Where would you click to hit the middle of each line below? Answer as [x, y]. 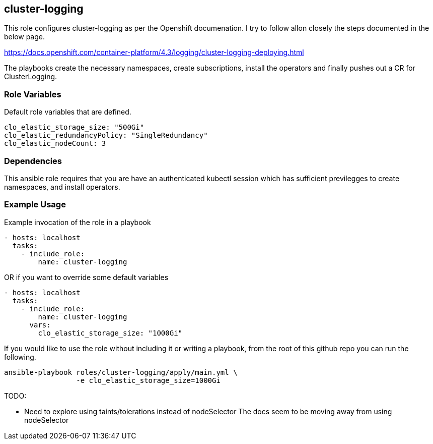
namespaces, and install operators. [62, 187]
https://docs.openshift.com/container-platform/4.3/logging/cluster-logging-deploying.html [154, 52]
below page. [25, 37]
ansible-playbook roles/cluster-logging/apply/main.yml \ [121, 372]
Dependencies [33, 161]
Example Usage [35, 205]
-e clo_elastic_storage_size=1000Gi [148, 380]
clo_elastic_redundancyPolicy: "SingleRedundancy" [106, 135]
